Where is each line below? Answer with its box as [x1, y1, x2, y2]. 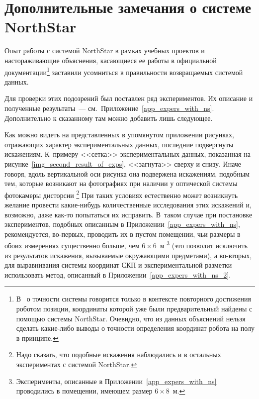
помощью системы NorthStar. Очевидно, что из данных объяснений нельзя [16, 313, 246, 323]
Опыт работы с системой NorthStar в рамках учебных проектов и [4, 45, 205, 56]
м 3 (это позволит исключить [160, 239, 248, 250]
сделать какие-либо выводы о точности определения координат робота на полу [16, 323, 255, 333]
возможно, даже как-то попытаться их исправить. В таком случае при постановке [4, 209, 253, 219]
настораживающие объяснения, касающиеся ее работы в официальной [4, 55, 217, 65]
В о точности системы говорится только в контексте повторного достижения [16, 294, 251, 304]
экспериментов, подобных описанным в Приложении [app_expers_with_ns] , [4, 219, 240, 229]
